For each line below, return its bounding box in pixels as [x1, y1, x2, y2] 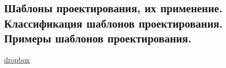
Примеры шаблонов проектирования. [4, 30, 192, 46]
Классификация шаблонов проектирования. [4, 15, 223, 31]
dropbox [4, 54, 30, 64]
